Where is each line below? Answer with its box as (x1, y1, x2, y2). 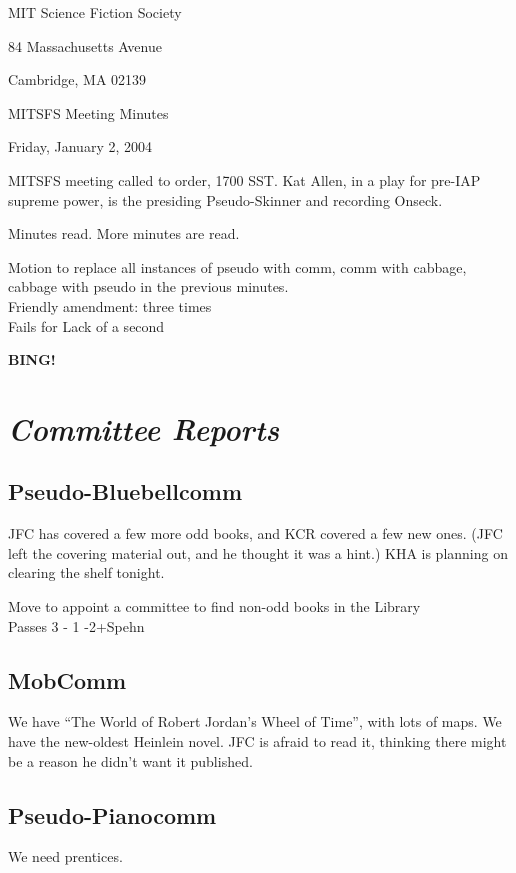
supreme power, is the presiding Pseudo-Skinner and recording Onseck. (8, 189, 443, 210)
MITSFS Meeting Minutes (8, 102, 169, 123)
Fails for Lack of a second (8, 315, 165, 336)
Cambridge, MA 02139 (8, 69, 147, 90)
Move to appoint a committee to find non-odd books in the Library (8, 596, 421, 617)
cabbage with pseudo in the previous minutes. (8, 276, 289, 297)
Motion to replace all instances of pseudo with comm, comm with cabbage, (8, 256, 467, 277)
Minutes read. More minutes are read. (8, 223, 240, 244)
